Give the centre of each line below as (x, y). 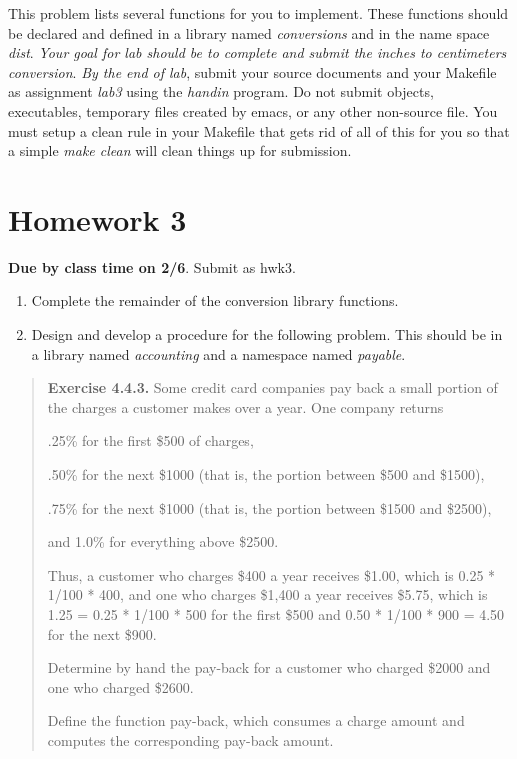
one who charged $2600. (120, 686)
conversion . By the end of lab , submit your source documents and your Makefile (252, 71)
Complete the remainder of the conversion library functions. (215, 300)
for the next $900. (102, 633)
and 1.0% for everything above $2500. (163, 541)
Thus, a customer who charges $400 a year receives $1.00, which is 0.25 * (271, 574)
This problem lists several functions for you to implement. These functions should (258, 13)
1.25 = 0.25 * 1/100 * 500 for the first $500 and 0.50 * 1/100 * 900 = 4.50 (276, 614)
